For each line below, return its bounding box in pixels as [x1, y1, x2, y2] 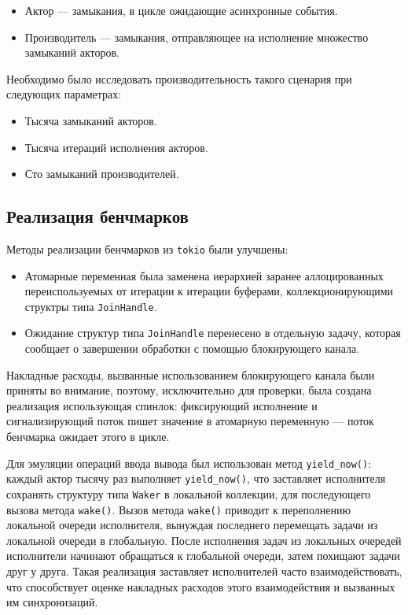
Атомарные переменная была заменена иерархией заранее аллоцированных [24, 267, 384, 283]
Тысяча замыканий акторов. [24, 112, 157, 128]
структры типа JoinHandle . [24, 298, 157, 314]
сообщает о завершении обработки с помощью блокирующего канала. [24, 340, 360, 357]
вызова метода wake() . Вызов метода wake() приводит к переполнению [6, 501, 351, 517]
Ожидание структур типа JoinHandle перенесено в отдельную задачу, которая [24, 324, 401, 341]
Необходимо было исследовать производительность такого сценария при [6, 70, 352, 87]
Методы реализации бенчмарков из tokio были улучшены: [6, 240, 289, 257]
